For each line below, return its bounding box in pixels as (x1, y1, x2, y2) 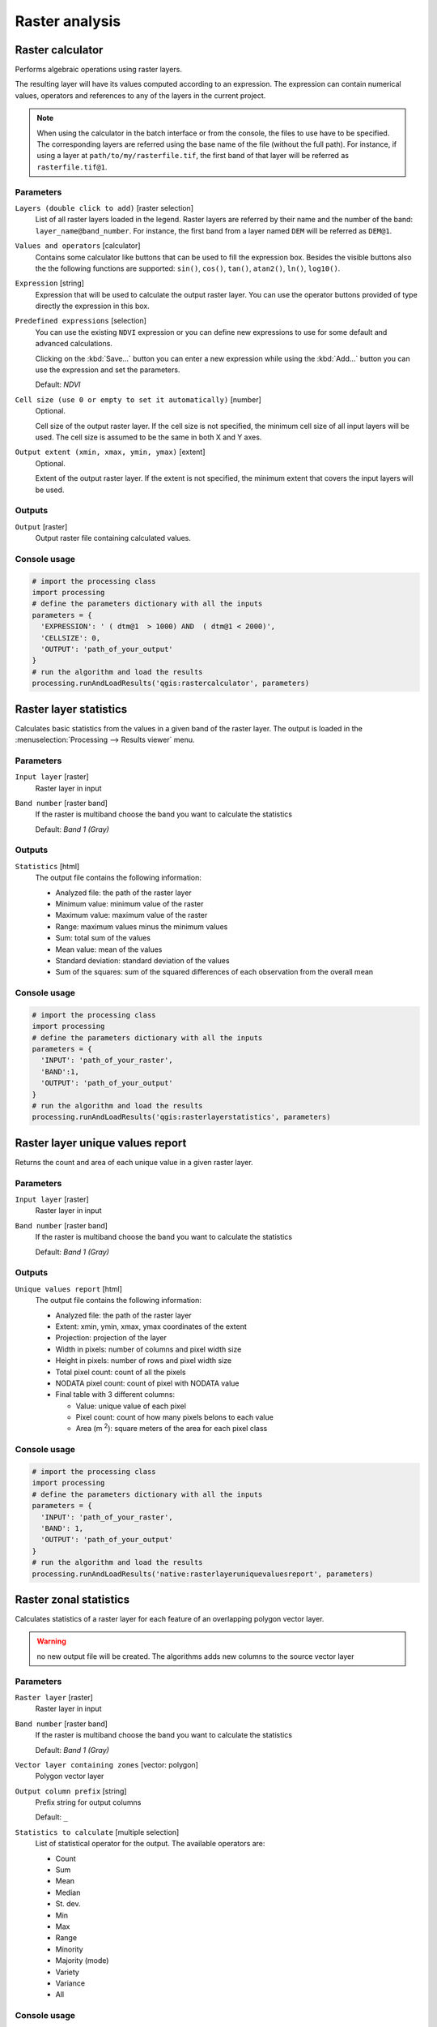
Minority (55, 1944, 84, 1954)
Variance (55, 1978, 85, 1988)
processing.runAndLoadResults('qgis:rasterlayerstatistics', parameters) (32, 1112, 331, 1122)
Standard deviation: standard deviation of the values (55, 955, 230, 965)
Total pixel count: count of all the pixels (55, 1367, 186, 1377)
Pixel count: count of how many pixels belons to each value (75, 1412, 274, 1422)
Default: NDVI (35, 379, 81, 389)
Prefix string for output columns (35, 1798, 142, 1807)
